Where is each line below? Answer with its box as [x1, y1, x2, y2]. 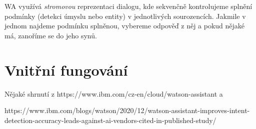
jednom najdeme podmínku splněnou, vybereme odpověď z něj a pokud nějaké [4, 20, 245, 31]
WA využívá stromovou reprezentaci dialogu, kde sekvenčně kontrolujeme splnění [4, 1, 252, 11]
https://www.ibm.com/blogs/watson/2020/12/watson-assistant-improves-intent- [4, 105, 250, 116]
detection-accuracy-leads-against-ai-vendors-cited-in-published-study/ [4, 115, 216, 125]
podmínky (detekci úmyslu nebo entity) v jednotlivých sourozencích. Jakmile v [4, 10, 246, 21]
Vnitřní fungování [4, 59, 128, 80]
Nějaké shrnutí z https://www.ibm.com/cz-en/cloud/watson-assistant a [4, 88, 223, 99]
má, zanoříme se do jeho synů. [4, 30, 97, 40]
